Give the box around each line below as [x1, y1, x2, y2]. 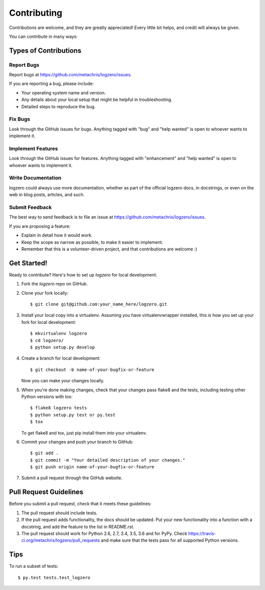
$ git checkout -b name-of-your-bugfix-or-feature [30, 367, 155, 373]
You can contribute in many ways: [9, 33, 78, 39]
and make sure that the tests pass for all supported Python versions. [101, 537, 239, 543]
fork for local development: [21, 319, 76, 325]
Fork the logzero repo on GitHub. [21, 281, 88, 287]
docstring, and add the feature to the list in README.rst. [21, 524, 134, 529]
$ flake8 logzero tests [30, 405, 87, 411]
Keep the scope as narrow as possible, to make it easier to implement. [21, 239, 163, 245]
